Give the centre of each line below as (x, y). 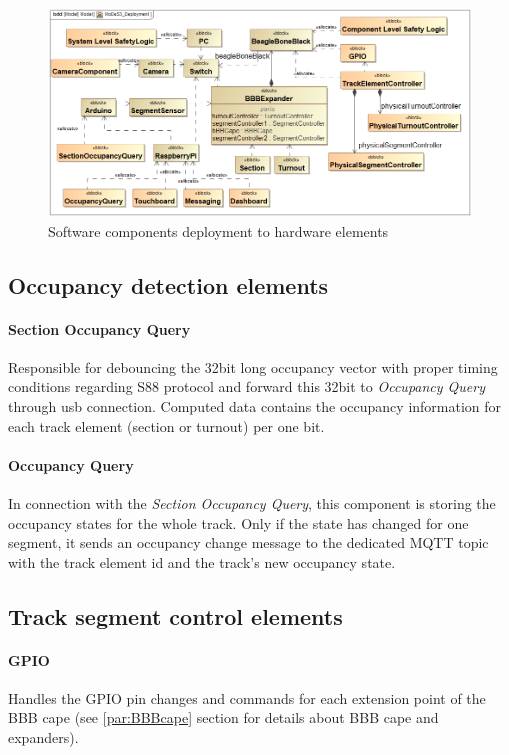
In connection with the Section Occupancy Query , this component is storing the (252, 502)
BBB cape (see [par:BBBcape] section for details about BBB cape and (223, 717)
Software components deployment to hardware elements (218, 230)
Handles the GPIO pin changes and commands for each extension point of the (247, 697)
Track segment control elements (175, 615)
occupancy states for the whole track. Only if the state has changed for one (238, 522)
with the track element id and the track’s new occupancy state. (202, 561)
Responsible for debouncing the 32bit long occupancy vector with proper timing (253, 366)
